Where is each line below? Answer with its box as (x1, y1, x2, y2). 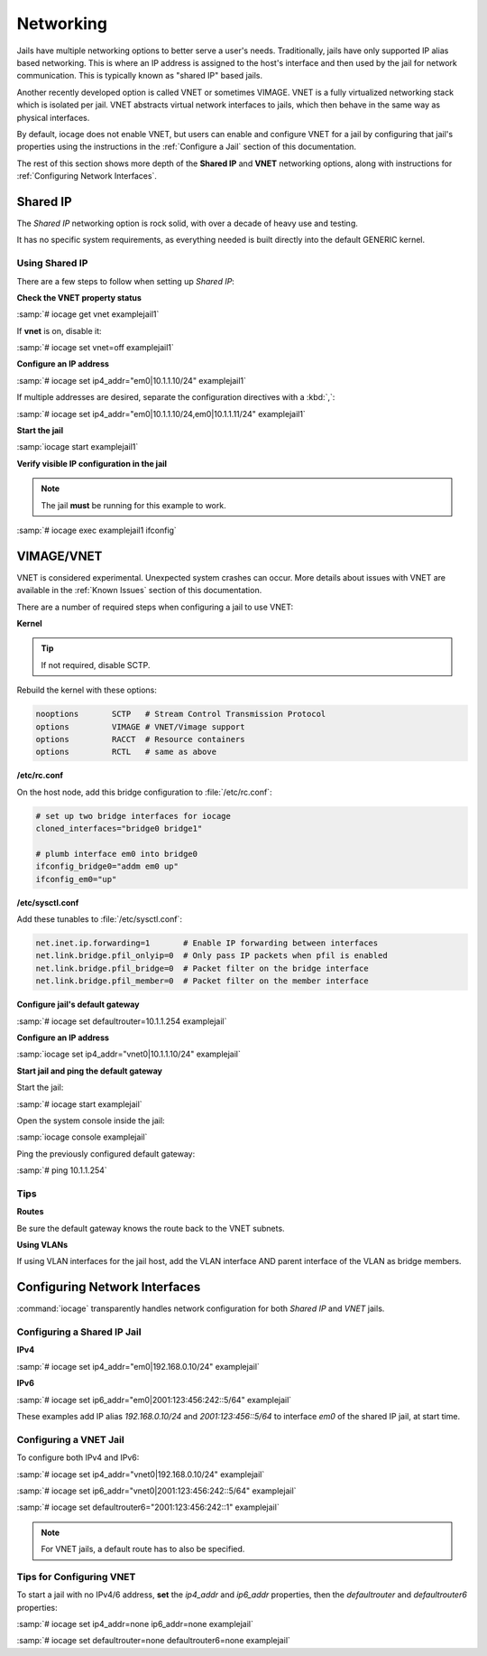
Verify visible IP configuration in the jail (16, 458, 167, 469)
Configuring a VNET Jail (16, 1433, 125, 1446)
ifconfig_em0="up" (35, 874, 117, 884)
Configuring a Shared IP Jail (16, 1326, 142, 1338)
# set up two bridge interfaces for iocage (35, 811, 232, 821)
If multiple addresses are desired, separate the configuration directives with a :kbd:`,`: (16, 392, 335, 403)
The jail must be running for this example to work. (41, 499, 226, 510)
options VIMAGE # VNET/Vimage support (35, 721, 245, 731)
